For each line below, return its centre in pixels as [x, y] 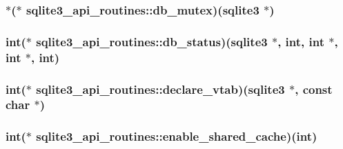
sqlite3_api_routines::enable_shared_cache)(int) [177, 136]
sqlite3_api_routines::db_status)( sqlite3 [152, 41]
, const [314, 89]
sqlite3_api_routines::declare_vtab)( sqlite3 [160, 89]
